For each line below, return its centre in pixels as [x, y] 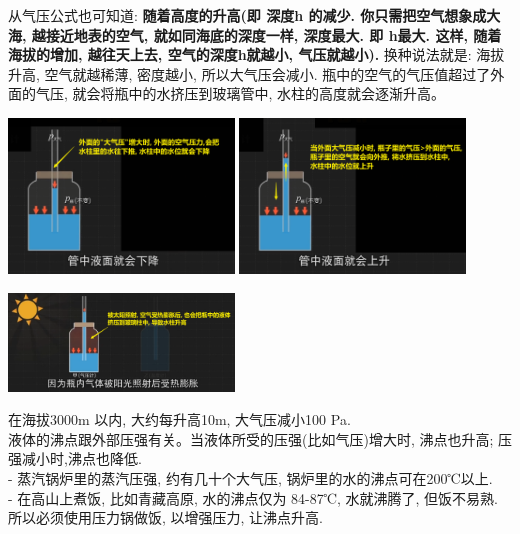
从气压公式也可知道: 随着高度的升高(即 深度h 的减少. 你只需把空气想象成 [247, 15]
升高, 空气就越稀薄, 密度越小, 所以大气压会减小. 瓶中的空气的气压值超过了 [249, 73]
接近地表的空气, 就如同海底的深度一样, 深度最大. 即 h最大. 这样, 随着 [273, 34]
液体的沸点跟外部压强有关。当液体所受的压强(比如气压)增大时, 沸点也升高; [251, 438]
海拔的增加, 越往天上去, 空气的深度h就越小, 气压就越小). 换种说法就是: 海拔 [256, 54]
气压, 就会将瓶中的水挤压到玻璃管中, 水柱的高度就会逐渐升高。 [240, 93]
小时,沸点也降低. [88, 458]
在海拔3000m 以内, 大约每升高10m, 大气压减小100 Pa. [179, 419]
